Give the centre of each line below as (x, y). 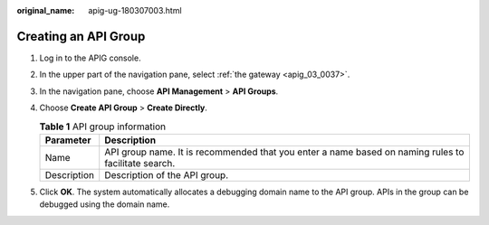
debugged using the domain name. (105, 204)
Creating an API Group (81, 36)
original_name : (46, 10)
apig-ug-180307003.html (135, 10)
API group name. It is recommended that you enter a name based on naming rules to (284, 152)
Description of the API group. (167, 174)
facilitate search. (140, 163)
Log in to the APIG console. (90, 58)
